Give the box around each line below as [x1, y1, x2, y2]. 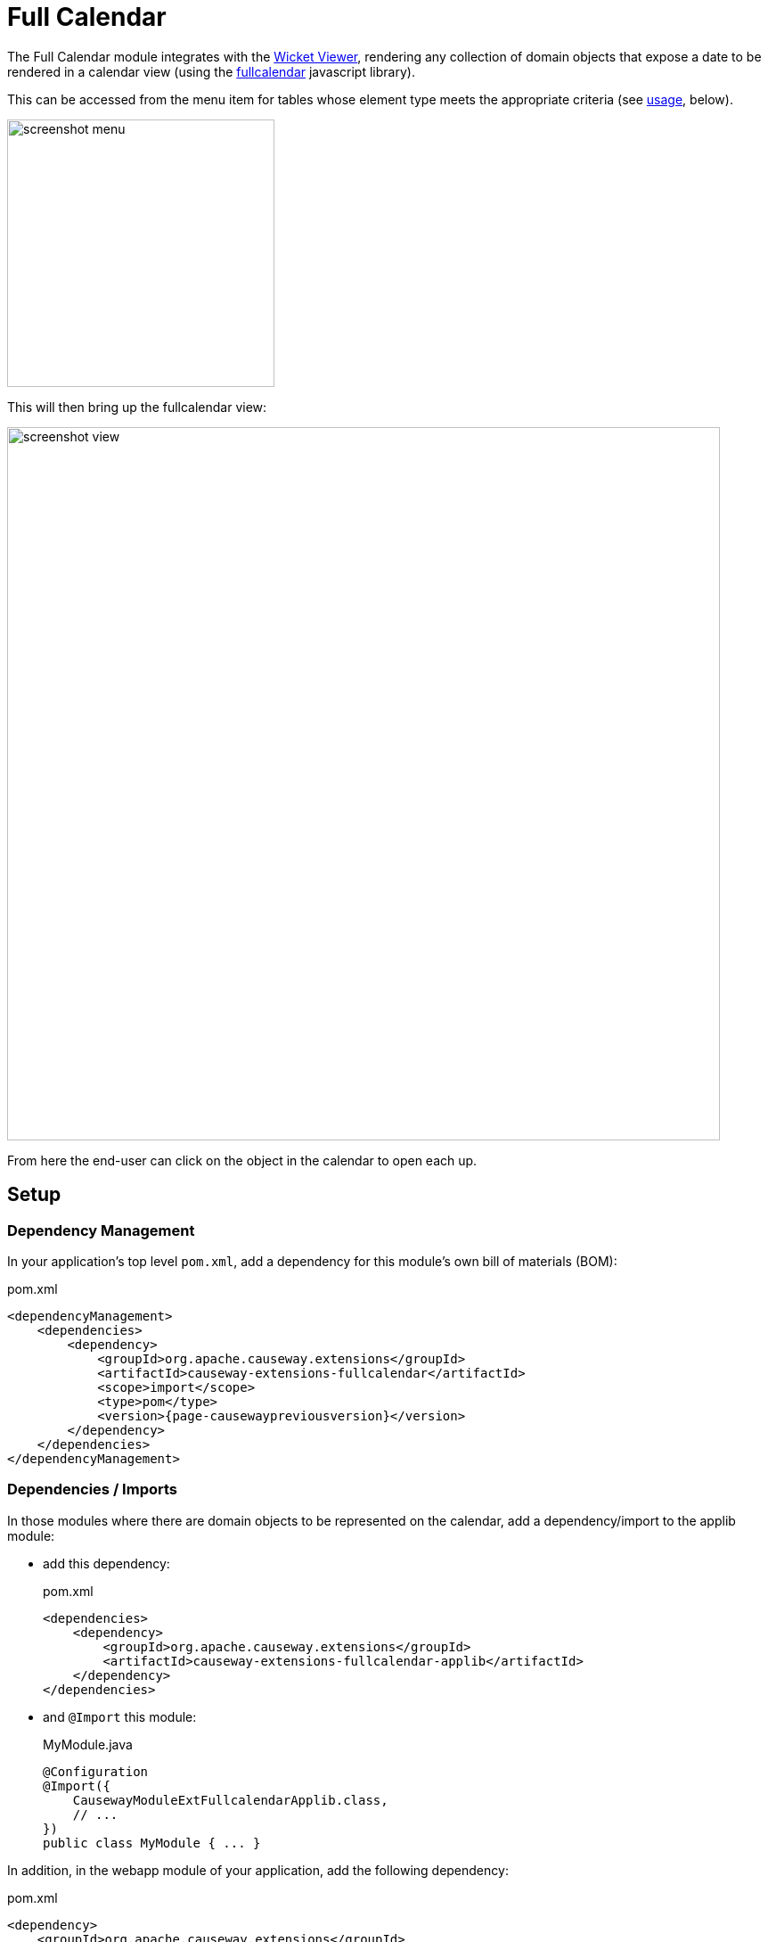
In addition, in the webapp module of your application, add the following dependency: [7, 1862, 509, 1878]
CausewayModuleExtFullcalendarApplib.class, [72, 1792, 388, 1807]
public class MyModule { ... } [43, 1835, 261, 1850]
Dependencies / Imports [7, 1480, 177, 1499]
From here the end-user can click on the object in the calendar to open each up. [7, 1152, 478, 1168]
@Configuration [43, 1764, 149, 1779]
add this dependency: [43, 1555, 170, 1571]
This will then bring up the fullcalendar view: [7, 399, 267, 415]
